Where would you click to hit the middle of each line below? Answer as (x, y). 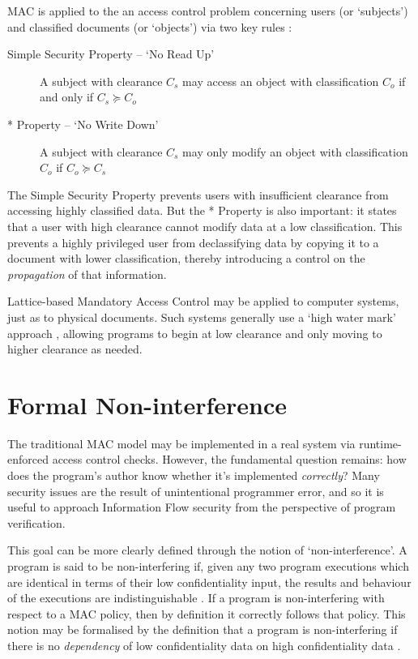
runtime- (380, 443)
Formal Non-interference (147, 404)
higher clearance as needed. (75, 349)
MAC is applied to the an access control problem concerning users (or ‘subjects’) (208, 11)
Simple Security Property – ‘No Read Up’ (111, 54)
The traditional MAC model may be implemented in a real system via (181, 443)
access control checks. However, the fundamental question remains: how (229, 459)
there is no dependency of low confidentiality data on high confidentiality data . (204, 645)
